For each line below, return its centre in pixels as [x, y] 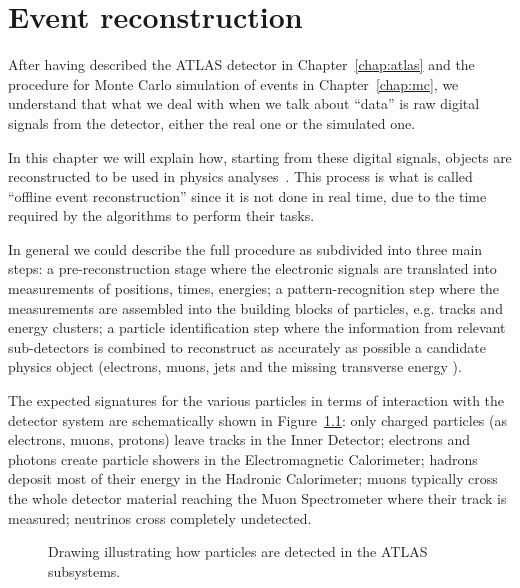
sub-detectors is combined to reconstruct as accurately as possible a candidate [247, 346]
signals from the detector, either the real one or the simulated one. [212, 122]
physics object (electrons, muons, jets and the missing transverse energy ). [235, 366]
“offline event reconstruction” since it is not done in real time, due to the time [247, 195]
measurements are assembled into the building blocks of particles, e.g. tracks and [255, 307]
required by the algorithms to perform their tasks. [161, 215]
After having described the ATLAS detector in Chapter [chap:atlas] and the [241, 64]
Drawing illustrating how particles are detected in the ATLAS [238, 551]
